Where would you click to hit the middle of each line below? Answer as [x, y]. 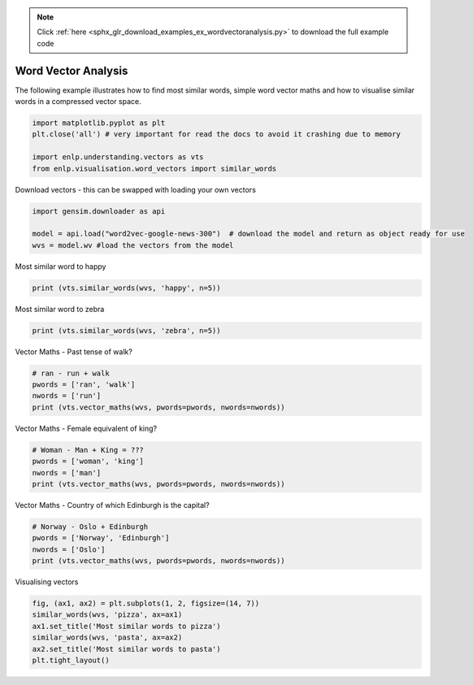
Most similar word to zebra [60, 309]
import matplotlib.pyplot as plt [99, 123]
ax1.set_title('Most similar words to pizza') [126, 626]
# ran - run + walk [71, 373]
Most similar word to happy [61, 266]
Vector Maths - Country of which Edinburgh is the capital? [113, 505]
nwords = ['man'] [67, 473]
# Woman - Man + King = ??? [88, 450]
